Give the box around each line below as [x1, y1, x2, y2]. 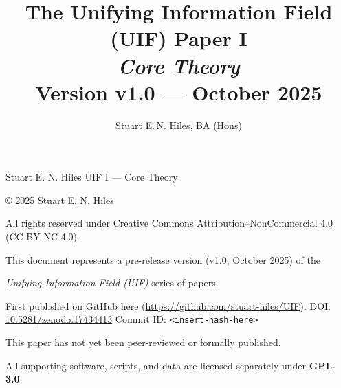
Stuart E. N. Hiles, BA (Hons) [115, 117, 242, 132]
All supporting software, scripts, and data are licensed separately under [5, 358, 307, 372]
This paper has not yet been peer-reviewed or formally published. [5, 335, 281, 350]
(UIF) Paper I [110, 24, 247, 52]
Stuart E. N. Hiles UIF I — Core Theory [5, 170, 178, 184]
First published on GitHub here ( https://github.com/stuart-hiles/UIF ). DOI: [5, 298, 331, 312]
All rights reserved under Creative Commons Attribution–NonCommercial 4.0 [5, 216, 333, 230]
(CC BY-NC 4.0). [5, 229, 80, 244]
